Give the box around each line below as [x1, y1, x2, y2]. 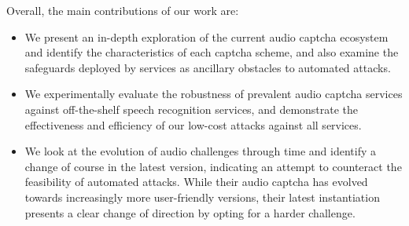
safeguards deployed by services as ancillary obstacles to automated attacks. [24, 59, 391, 75]
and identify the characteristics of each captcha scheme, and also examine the [24, 44, 399, 60]
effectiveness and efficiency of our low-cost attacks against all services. [24, 116, 362, 133]
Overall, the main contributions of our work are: [6, 2, 239, 18]
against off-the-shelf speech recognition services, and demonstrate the [24, 100, 359, 117]
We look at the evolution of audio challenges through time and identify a [24, 143, 377, 159]
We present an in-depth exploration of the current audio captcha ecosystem [24, 28, 389, 45]
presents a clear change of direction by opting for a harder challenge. [24, 204, 356, 221]
